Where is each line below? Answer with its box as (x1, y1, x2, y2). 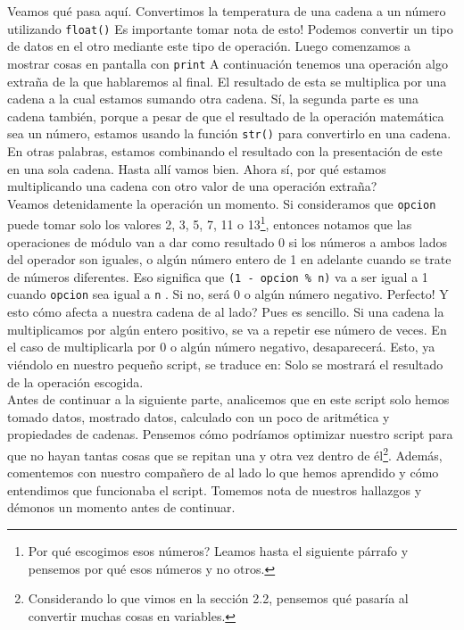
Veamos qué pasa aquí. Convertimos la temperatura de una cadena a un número (7, 2, 446, 20)
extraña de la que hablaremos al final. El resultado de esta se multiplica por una (7, 71, 447, 90)
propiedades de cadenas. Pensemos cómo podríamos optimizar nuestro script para (7, 425, 453, 443)
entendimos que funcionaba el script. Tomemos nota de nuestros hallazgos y (7, 480, 422, 499)
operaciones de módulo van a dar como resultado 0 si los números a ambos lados (7, 232, 447, 251)
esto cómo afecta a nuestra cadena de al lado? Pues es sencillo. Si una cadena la (7, 303, 444, 321)
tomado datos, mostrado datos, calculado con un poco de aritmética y (7, 407, 390, 426)
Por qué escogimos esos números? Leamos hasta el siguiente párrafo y (28, 541, 409, 560)
